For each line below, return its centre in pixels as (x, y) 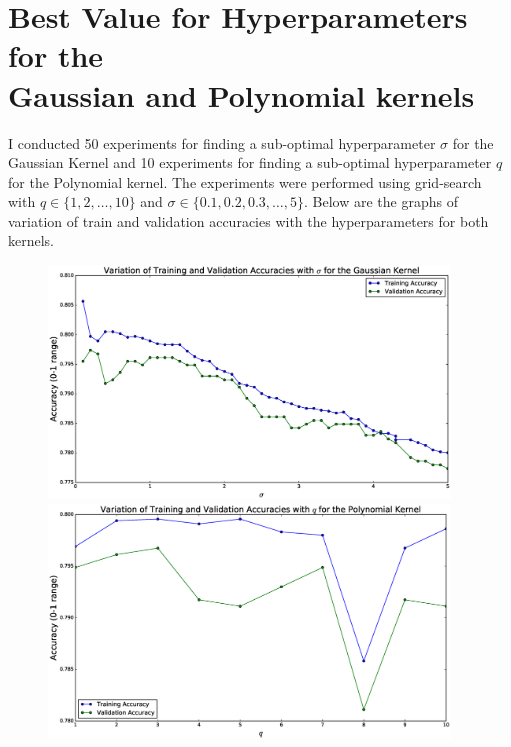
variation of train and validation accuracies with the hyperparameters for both (248, 220)
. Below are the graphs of (381, 201)
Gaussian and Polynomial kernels (241, 94)
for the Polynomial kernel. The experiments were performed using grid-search (245, 181)
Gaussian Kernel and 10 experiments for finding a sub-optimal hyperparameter (250, 162)
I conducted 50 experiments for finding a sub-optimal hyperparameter (222, 142)
